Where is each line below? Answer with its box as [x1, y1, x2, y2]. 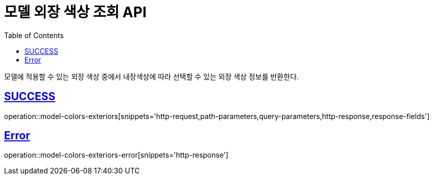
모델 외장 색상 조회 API [4, 4, 147, 21]
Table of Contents [4, 31, 64, 40]
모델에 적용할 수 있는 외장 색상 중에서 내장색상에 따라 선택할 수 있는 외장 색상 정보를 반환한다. [4, 72, 299, 81]
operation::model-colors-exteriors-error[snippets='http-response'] [4, 151, 229, 160]
